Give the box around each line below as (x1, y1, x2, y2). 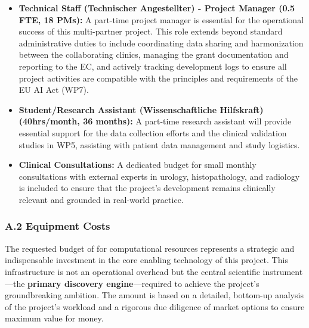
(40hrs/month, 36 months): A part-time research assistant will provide (18, 115, 292, 127)
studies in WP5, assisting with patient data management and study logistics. (18, 138, 300, 151)
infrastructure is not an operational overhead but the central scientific (5, 265, 260, 277)
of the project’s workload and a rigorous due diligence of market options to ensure (5, 300, 305, 313)
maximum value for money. (5, 312, 104, 324)
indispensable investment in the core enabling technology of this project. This (5, 254, 288, 266)
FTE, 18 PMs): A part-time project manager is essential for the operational (18, 13, 304, 26)
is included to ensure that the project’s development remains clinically (18, 182, 276, 194)
